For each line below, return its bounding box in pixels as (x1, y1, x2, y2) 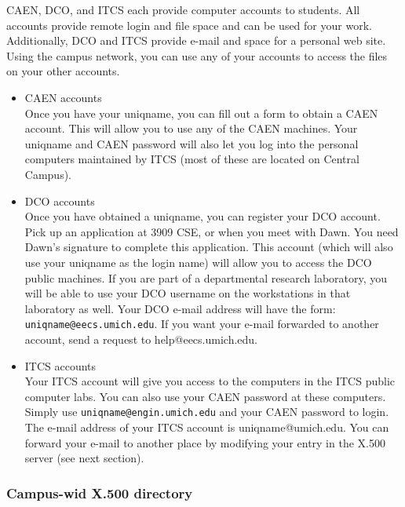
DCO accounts (24, 192, 95, 209)
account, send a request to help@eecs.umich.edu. (24, 330, 257, 347)
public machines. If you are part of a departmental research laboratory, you (24, 269, 388, 286)
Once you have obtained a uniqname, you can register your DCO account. (24, 208, 381, 224)
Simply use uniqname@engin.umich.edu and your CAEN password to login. (24, 403, 389, 420)
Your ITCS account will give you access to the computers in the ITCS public (24, 373, 396, 389)
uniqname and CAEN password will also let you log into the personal (24, 135, 359, 151)
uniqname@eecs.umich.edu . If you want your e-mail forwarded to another (24, 316, 379, 332)
